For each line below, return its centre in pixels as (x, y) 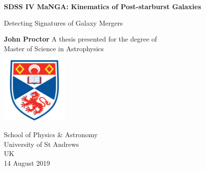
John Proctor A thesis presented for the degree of (80, 39)
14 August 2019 (27, 163)
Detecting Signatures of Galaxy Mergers (63, 22)
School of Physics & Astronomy (51, 134)
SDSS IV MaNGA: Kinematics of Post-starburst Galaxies (102, 6)
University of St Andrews (41, 144)
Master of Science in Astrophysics (54, 48)
